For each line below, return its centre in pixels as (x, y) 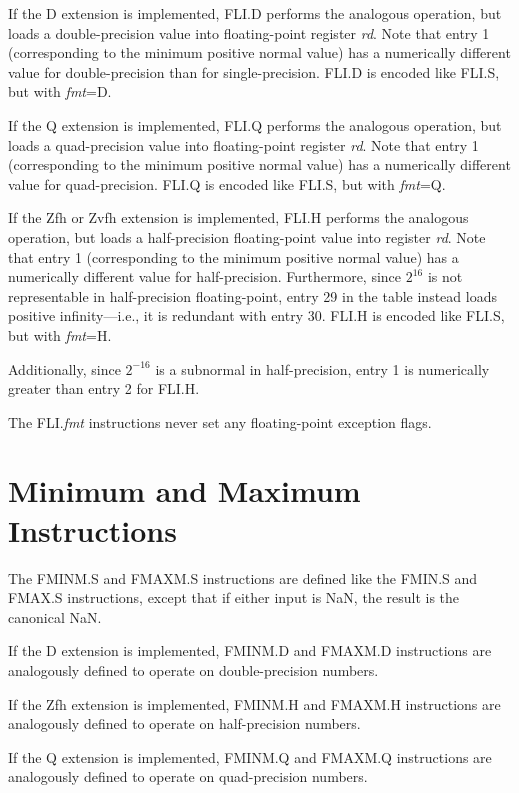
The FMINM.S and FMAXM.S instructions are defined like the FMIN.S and (243, 577)
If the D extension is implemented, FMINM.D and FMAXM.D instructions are (250, 650)
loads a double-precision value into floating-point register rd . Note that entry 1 (249, 32)
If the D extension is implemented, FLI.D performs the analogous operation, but (255, 13)
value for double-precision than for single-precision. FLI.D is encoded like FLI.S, (254, 71)
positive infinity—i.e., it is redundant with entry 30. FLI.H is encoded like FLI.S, (256, 315)
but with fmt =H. (60, 334)
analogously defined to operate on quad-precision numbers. (188, 776)
